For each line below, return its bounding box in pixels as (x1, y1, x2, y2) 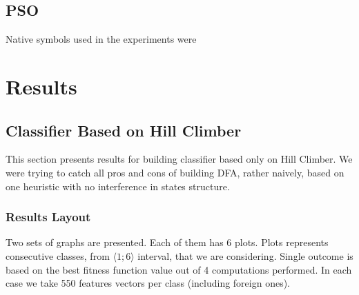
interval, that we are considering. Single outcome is (137, 248, 353, 263)
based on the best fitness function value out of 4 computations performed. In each (6, 262, 352, 276)
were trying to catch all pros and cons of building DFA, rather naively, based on (6, 165, 345, 179)
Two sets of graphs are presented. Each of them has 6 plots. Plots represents (6, 235, 329, 250)
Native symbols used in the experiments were (6, 32, 197, 46)
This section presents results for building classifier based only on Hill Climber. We (6, 152, 353, 166)
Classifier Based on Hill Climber (6, 119, 242, 141)
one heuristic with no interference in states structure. (6, 179, 230, 193)
